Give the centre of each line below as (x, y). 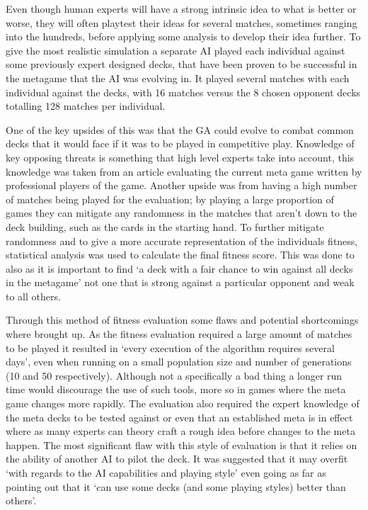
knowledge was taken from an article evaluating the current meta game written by (184, 171)
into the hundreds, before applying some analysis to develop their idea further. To (183, 36)
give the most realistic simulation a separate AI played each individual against (176, 50)
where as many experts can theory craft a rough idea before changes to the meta (180, 431)
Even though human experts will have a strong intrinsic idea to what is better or (181, 8)
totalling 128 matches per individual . (86, 106)
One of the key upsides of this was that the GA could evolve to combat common (180, 129)
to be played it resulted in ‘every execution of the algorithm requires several (170, 347)
